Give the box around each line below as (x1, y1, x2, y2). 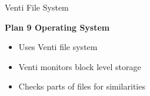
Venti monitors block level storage (18, 60, 141, 72)
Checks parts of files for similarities (18, 80, 145, 92)
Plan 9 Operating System (5, 21, 110, 33)
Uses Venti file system (18, 41, 98, 53)
